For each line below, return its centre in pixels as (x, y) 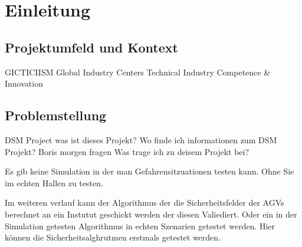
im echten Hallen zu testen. (54, 182)
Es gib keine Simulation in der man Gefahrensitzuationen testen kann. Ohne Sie (150, 171)
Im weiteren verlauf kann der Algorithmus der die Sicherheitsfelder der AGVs (145, 202)
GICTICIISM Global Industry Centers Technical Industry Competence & (138, 72)
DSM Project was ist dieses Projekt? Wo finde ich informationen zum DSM (141, 139)
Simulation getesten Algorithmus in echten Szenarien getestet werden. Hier (140, 225)
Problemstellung (56, 115)
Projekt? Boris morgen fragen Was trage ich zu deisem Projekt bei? (127, 151)
